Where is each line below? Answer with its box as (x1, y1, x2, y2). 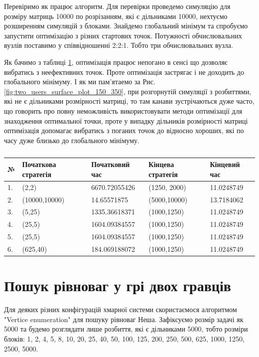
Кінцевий (210, 159, 240, 170)
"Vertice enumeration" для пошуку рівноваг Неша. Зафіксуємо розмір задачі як (4, 314, 244, 324)
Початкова (22, 159, 56, 170)
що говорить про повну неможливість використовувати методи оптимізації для (4, 105, 243, 116)
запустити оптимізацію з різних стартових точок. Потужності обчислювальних (4, 30, 242, 40)
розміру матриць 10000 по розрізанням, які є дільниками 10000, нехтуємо (4, 10, 228, 21)
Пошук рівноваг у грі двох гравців (4, 275, 231, 296)
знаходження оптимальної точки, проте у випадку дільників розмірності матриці (4, 115, 248, 126)
